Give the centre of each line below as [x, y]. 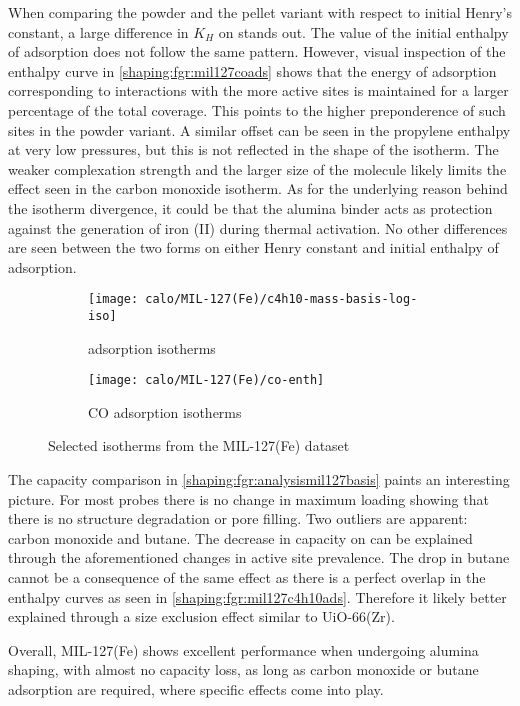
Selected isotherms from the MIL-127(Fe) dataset [199, 445]
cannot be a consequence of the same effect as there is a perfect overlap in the [247, 577]
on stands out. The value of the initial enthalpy [363, 31]
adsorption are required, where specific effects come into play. [196, 689]
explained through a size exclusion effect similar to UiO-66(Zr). [201, 616]
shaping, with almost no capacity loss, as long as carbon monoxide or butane [243, 669]
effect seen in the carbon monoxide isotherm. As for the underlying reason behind [258, 188]
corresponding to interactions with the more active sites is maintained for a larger [258, 90]
